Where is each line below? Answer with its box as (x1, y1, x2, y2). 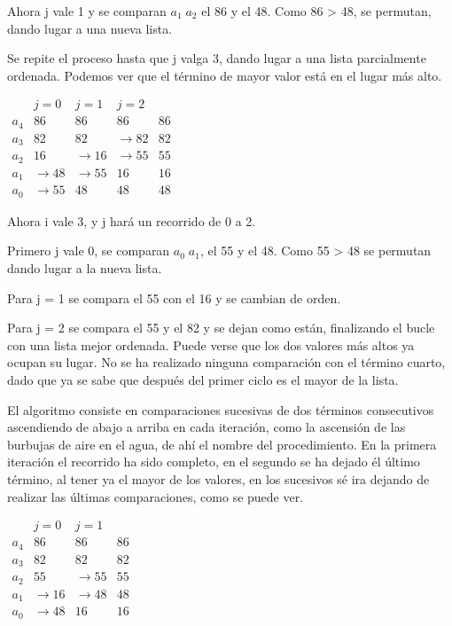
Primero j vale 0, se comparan (7, 241, 170, 260)
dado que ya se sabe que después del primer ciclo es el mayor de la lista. (7, 370, 399, 388)
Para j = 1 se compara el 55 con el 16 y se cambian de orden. (7, 288, 341, 307)
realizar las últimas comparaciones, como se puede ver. (7, 487, 304, 505)
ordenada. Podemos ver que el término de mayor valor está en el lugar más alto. (7, 66, 442, 84)
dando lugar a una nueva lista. (7, 19, 173, 37)
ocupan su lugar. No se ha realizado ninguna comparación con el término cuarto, (7, 353, 446, 372)
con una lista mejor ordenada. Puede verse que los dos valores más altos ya (7, 335, 415, 354)
